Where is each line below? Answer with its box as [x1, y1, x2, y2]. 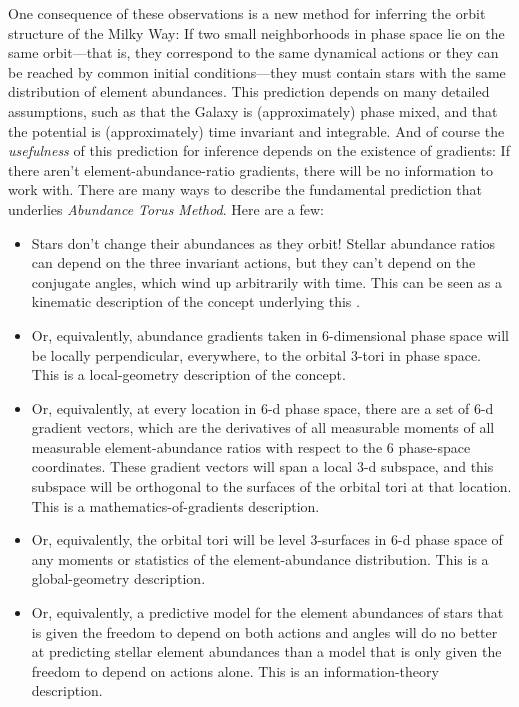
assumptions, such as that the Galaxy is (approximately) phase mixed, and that [8, 100, 498, 121]
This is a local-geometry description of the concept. [31, 364, 346, 385]
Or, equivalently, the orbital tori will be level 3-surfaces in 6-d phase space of [31, 529, 503, 550]
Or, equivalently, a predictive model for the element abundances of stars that [31, 602, 504, 623]
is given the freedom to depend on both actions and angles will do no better [31, 621, 498, 642]
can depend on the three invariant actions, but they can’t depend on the [31, 252, 476, 273]
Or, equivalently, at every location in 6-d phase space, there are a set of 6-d [31, 397, 494, 418]
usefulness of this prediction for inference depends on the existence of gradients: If [8, 140, 510, 161]
